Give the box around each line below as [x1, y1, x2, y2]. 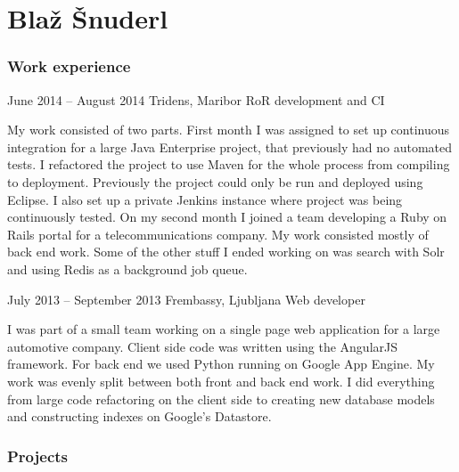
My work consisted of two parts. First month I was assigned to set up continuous [7, 120, 450, 139]
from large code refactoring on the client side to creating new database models [7, 389, 435, 408]
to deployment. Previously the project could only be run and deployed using [7, 172, 423, 191]
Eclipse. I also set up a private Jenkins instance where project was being [7, 190, 403, 208]
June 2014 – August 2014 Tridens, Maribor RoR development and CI [7, 90, 385, 109]
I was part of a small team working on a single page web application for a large [7, 320, 440, 338]
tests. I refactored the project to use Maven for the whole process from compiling [7, 155, 450, 174]
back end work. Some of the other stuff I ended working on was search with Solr [7, 242, 445, 261]
